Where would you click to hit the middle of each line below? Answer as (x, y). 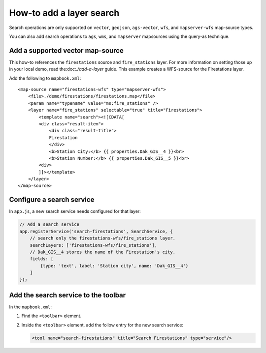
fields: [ (42, 259)
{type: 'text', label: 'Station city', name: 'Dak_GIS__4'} (114, 266)
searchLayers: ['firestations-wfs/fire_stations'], (94, 245)
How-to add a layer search (64, 13)
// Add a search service (50, 224)
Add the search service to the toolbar (67, 295)
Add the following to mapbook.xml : (45, 78)
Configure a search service (52, 200)
